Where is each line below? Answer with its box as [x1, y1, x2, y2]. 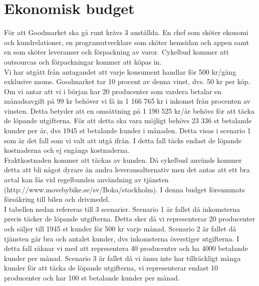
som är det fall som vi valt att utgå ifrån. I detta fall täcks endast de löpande [4, 135, 242, 145]
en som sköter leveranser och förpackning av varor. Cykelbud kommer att [4, 47, 229, 57]
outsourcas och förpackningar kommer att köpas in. [4, 56, 162, 67]
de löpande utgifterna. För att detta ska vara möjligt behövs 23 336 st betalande [4, 115, 252, 126]
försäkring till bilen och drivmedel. [4, 194, 110, 204]
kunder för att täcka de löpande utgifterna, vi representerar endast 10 [4, 262, 218, 273]
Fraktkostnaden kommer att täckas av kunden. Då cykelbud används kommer [4, 154, 242, 165]
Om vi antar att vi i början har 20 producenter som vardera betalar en [4, 86, 222, 96]
